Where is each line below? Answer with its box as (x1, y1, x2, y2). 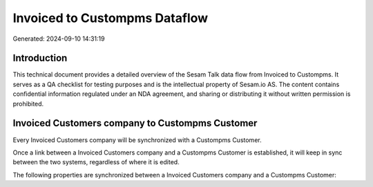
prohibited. (12, 99, 44, 108)
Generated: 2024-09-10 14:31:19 (12, 35, 105, 43)
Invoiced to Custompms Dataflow (12, 10, 209, 26)
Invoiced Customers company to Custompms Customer (12, 117, 258, 129)
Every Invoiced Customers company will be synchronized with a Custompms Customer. (12, 135, 262, 144)
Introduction (12, 52, 68, 64)
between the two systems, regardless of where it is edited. (12, 158, 180, 166)
